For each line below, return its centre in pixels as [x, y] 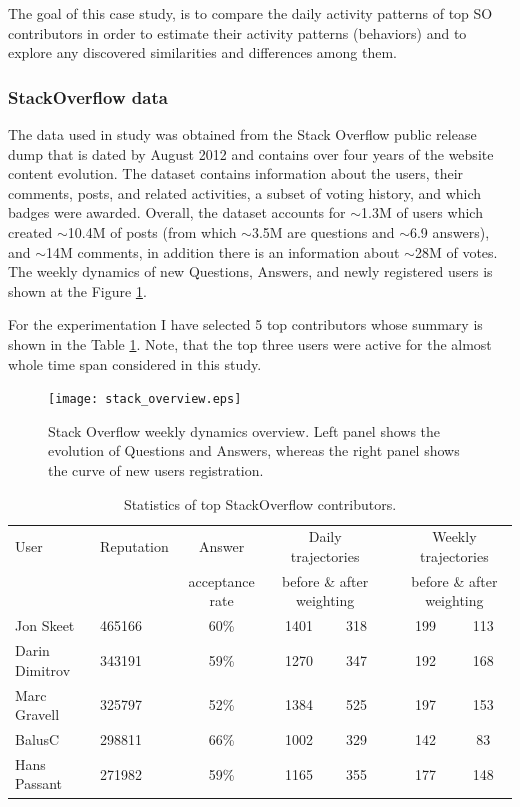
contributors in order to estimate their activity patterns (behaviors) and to [237, 32]
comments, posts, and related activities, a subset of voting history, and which [245, 192]
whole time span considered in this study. [135, 363]
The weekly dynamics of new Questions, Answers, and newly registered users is [250, 271]
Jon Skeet [45, 625]
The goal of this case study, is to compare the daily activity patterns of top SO [250, 13]
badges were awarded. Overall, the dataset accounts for [177, 212]
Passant [39, 783]
